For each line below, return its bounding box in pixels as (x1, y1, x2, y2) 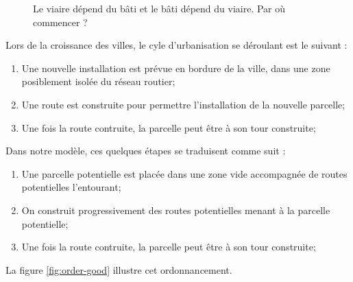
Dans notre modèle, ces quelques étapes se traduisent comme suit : (5, 143, 286, 158)
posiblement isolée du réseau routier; (21, 74, 175, 89)
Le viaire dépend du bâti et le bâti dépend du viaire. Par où (33, 1, 286, 15)
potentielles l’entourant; (21, 180, 121, 194)
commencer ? (33, 14, 88, 29)
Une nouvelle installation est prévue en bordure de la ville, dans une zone (21, 60, 330, 75)
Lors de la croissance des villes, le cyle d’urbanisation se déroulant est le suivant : (5, 38, 348, 52)
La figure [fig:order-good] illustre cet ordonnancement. (5, 262, 232, 277)
